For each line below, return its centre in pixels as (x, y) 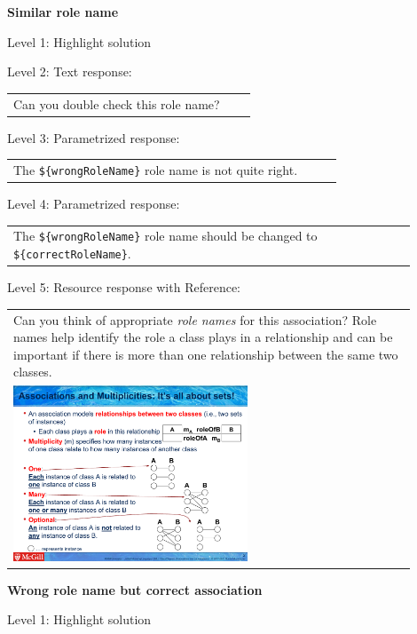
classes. (33, 372)
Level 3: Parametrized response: (94, 137)
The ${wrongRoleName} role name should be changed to (165, 236)
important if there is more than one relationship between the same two (206, 354)
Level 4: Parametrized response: (94, 204)
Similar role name (63, 12)
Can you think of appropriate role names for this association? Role (195, 319)
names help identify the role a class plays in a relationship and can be (203, 337)
